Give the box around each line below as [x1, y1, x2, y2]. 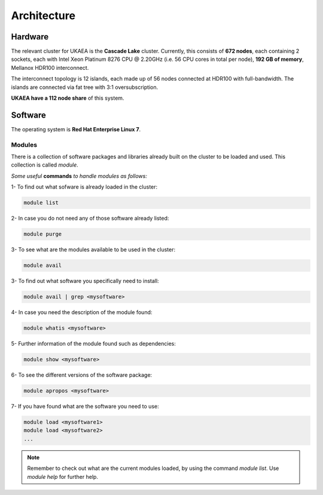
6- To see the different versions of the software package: [11, 371, 153, 379]
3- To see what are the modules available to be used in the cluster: [11, 246, 176, 253]
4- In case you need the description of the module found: [11, 309, 153, 316]
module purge [23, 230, 62, 238]
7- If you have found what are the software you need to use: [11, 403, 159, 410]
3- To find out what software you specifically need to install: [11, 278, 159, 285]
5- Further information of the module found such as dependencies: [11, 340, 176, 348]
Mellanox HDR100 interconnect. [11, 64, 89, 71]
